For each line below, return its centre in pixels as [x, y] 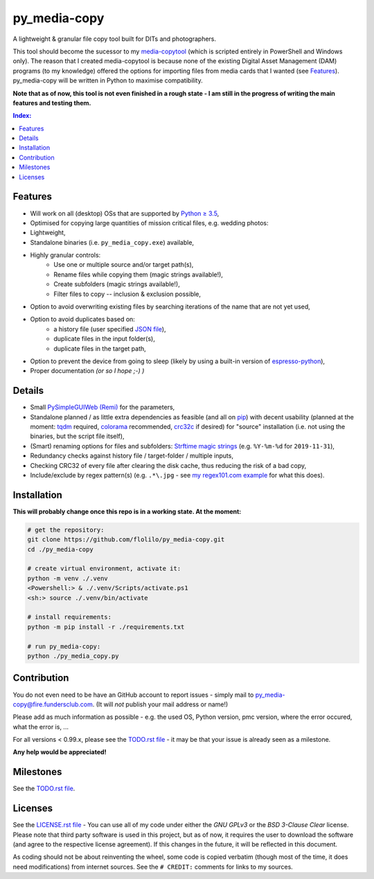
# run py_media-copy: [64, 646]
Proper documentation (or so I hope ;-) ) [87, 371]
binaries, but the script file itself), [77, 436]
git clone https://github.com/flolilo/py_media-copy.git [126, 540]
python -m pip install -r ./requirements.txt [106, 627]
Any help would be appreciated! [60, 752]
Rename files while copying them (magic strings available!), [138, 275]
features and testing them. [52, 103]
